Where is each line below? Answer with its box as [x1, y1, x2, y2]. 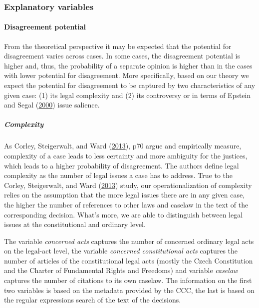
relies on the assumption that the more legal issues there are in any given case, [4, 189, 245, 200]
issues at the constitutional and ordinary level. [4, 219, 146, 229]
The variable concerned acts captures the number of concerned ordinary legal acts [4, 235, 254, 246]
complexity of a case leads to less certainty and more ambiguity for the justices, [4, 150, 248, 160]
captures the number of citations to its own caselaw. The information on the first [4, 275, 252, 285]
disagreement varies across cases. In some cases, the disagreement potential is [4, 50, 240, 61]
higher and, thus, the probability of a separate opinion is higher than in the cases [4, 60, 253, 70]
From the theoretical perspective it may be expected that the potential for [4, 40, 232, 51]
